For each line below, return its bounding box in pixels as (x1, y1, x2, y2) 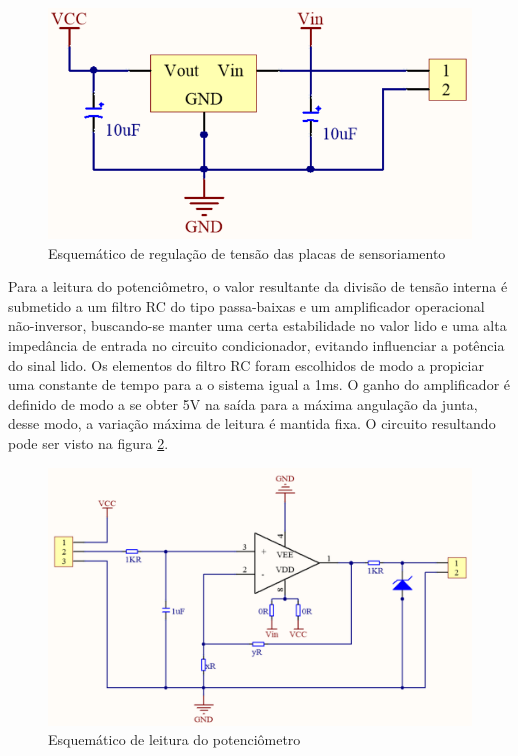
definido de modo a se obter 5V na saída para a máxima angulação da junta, (8, 393, 478, 414)
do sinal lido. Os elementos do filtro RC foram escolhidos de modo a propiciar (8, 354, 484, 375)
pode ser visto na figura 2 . (8, 432, 169, 453)
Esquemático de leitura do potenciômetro (48, 729, 301, 750)
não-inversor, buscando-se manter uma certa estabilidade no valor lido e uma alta (8, 315, 507, 336)
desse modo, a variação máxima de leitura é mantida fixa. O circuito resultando (8, 413, 496, 434)
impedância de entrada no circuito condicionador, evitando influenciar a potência (8, 334, 505, 355)
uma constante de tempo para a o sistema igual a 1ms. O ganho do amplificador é (8, 374, 511, 395)
